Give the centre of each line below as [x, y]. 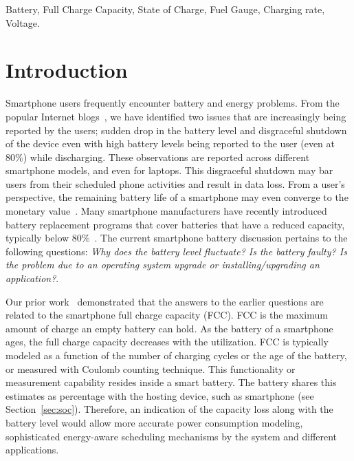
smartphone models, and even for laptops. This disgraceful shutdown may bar [169, 170]
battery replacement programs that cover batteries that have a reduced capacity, [175, 224]
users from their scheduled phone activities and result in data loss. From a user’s [175, 183]
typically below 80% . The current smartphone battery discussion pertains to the [177, 238]
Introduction [67, 70]
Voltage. [23, 22]
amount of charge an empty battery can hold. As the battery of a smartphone [169, 328]
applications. [32, 450]
